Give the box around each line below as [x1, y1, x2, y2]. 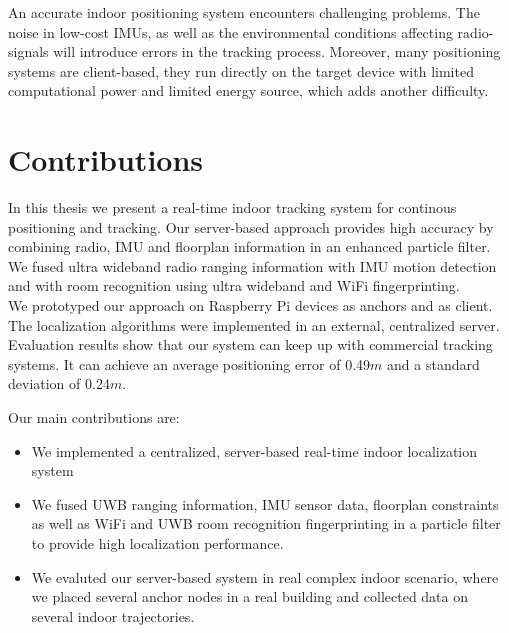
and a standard [387, 353, 480, 374]
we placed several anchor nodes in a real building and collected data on [31, 586, 469, 607]
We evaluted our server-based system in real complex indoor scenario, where [31, 566, 499, 587]
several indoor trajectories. [31, 605, 195, 626]
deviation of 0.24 [8, 373, 110, 394]
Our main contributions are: [8, 407, 180, 428]
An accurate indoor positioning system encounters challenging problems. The [8, 2, 480, 22]
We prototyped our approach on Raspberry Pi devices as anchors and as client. [8, 295, 493, 316]
